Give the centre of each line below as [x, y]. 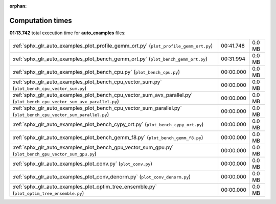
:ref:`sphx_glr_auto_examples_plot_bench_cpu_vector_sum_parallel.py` [97, 108]
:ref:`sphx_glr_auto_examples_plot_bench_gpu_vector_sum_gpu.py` [93, 147]
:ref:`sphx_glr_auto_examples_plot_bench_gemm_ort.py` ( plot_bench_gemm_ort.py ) [110, 59]
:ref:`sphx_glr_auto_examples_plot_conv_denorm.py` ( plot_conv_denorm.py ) [102, 177]
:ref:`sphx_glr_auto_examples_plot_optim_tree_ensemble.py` [85, 187]
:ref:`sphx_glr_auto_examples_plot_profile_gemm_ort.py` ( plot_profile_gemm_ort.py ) [113, 46]
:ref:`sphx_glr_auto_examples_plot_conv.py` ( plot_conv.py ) [83, 164]
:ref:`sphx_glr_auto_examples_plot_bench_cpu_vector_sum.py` [87, 82]
